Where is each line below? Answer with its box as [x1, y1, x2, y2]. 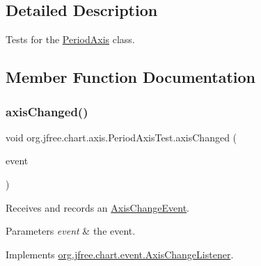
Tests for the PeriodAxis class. [6, 32, 135, 47]
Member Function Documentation [6, 66, 256, 88]
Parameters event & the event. [6, 224, 136, 238]
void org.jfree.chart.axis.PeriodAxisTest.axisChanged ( [6, 130, 237, 144]
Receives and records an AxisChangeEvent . [6, 200, 189, 214]
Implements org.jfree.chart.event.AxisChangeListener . [6, 247, 234, 261]
